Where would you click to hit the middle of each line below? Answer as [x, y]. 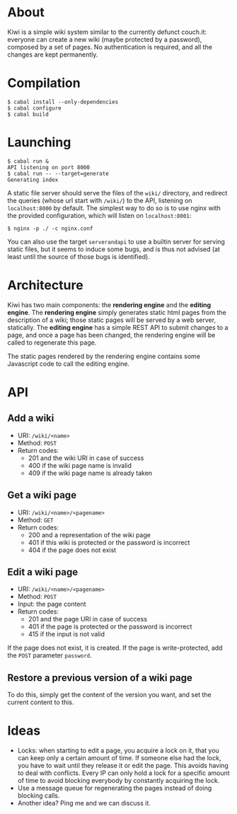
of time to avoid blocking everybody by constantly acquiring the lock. [118, 781]
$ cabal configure [34, 108]
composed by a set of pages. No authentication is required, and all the [110, 47]
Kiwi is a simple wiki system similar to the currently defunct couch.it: [107, 32]
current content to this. [41, 702]
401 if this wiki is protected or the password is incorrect [109, 542]
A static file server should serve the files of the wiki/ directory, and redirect [117, 193]
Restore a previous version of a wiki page [100, 678]
